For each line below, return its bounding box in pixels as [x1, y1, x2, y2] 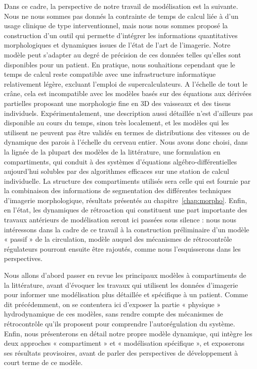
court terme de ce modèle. [4, 357, 83, 368]
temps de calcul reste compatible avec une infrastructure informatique [4, 69, 216, 79]
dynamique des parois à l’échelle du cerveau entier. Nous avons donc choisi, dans [4, 137, 248, 147]
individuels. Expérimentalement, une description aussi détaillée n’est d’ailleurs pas [4, 107, 253, 118]
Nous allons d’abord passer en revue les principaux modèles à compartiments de [4, 270, 246, 280]
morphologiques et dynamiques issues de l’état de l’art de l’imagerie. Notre [4, 40, 230, 50]
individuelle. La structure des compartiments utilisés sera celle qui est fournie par [4, 175, 251, 186]
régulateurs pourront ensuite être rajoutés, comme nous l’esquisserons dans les [4, 243, 241, 254]
